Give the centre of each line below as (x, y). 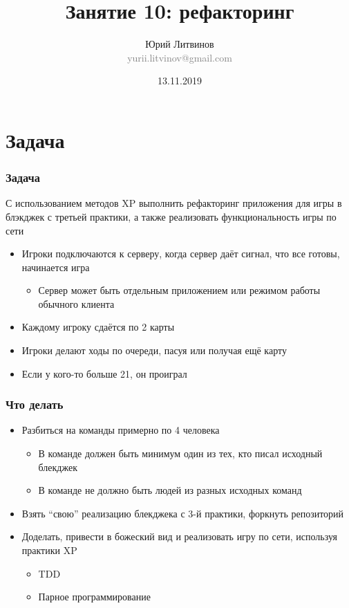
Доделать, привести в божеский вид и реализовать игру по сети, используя (179, 536)
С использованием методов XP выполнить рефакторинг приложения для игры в (174, 203)
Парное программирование (94, 597)
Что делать (35, 404)
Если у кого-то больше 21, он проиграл (104, 373)
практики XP (49, 550)
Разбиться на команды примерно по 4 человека (121, 430)
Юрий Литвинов (180, 44)
